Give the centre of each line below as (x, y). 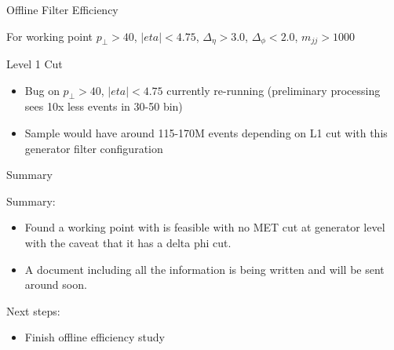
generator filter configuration (94, 148)
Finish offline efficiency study (95, 337)
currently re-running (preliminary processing (274, 90)
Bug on (42, 90)
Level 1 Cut (35, 64)
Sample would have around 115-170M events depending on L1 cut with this (206, 133)
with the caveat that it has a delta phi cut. (128, 242)
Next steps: (33, 310)
